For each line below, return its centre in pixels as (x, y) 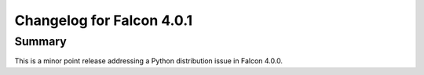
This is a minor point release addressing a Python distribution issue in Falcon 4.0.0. (148, 61)
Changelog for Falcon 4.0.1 (104, 20)
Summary (40, 41)
